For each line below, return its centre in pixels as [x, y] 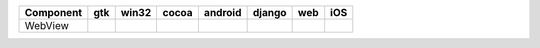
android [222, 12]
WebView [47, 25]
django [269, 12]
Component [53, 12]
